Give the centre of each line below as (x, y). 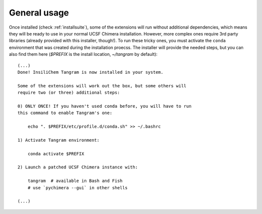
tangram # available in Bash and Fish (75, 181)
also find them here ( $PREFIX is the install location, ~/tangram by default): (83, 54)
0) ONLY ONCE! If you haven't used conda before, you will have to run (105, 106)
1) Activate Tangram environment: (58, 140)
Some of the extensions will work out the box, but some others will (102, 86)
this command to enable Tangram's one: (65, 113)
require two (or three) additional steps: (69, 93)
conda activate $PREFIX (56, 154)
